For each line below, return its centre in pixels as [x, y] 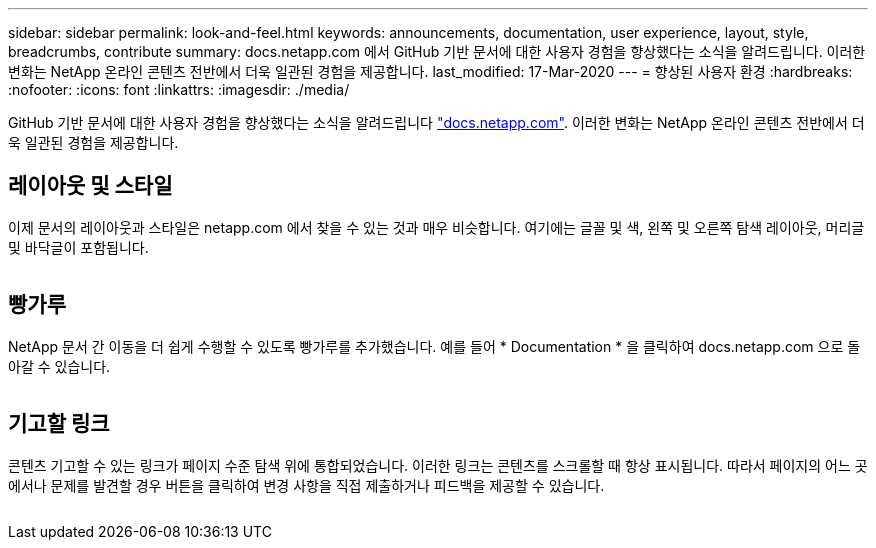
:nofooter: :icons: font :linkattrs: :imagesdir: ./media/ [179, 89]
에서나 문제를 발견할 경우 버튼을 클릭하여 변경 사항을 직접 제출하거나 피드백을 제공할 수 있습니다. [306, 485]
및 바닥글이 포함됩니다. [78, 247]
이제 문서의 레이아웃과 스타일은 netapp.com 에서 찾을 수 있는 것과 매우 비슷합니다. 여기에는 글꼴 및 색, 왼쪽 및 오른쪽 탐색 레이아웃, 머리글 [436, 227]
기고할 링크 [59, 424]
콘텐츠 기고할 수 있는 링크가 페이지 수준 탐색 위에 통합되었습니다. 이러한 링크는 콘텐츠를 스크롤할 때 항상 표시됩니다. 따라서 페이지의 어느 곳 [438, 465]
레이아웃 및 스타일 [90, 186]
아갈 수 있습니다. [59, 366]
